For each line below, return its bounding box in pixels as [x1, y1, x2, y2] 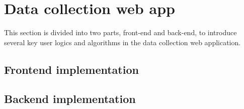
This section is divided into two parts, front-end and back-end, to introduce [4, 27, 237, 38]
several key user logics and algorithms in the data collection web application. [4, 37, 241, 47]
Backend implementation [4, 91, 136, 106]
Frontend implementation [4, 61, 139, 77]
